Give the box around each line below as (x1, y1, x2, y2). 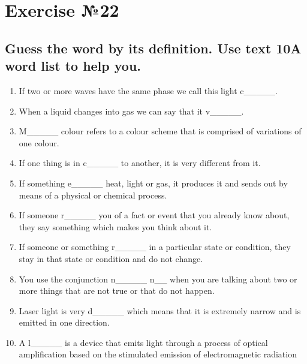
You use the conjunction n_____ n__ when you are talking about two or (19, 272, 297, 285)
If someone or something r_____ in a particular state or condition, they (19, 240, 291, 253)
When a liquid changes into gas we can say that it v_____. (19, 104, 244, 117)
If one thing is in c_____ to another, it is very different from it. (19, 157, 261, 169)
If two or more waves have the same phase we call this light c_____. (19, 84, 278, 97)
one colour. (19, 136, 59, 149)
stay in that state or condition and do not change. (19, 252, 203, 264)
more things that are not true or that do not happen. (19, 284, 215, 297)
